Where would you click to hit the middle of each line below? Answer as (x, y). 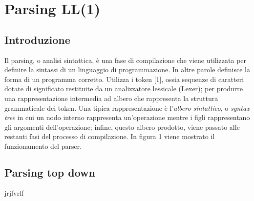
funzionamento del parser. (43, 146)
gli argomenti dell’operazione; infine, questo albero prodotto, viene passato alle (122, 127)
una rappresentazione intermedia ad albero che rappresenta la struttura (111, 98)
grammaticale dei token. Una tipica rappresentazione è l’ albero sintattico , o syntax (127, 108)
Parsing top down (50, 172)
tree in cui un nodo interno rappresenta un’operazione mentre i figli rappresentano (127, 117)
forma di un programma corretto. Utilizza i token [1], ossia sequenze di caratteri (124, 79)
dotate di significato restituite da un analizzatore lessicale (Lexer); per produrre (124, 89)
